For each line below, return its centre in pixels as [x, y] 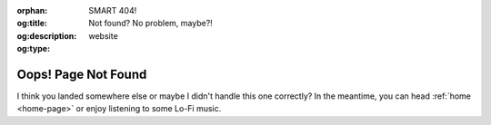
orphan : [32, 10]
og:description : [47, 35]
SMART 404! [113, 10]
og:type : [33, 49]
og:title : [32, 24]
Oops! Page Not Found [82, 74]
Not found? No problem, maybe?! [150, 24]
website [103, 35]
